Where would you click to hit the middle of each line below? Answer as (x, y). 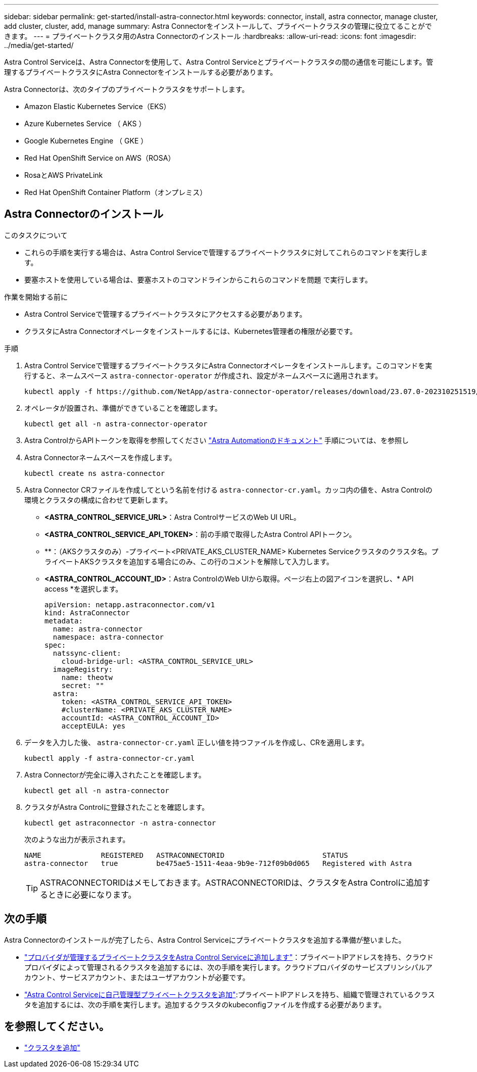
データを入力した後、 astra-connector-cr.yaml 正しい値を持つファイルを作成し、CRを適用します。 (197, 742)
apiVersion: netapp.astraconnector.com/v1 (130, 604)
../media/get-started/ (39, 45)
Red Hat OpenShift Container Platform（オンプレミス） (116, 192)
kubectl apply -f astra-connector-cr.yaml (110, 758)
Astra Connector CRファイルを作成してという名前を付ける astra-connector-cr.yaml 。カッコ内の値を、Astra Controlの (228, 490)
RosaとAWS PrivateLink (64, 175)
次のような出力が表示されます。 (77, 839)
